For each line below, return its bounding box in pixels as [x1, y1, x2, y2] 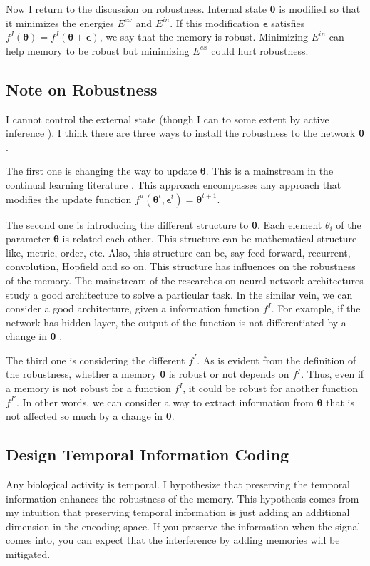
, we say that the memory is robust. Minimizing [99, 29, 309, 44]
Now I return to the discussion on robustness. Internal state [6, 1, 267, 16]
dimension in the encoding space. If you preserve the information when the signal [6, 518, 361, 533]
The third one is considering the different [6, 352, 185, 367]
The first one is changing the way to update [6, 163, 197, 178]
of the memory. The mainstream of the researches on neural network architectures [6, 272, 364, 287]
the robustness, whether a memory [6, 366, 157, 381]
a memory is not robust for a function [6, 381, 171, 396]
